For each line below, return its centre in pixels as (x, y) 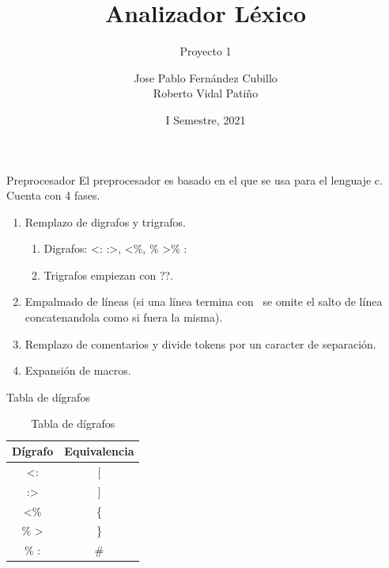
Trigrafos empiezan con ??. (109, 274)
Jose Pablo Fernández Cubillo (206, 77)
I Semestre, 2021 (206, 119)
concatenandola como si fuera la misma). (124, 317)
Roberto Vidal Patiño (206, 93)
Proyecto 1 (206, 51)
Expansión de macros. (78, 370)
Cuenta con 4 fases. (53, 195)
